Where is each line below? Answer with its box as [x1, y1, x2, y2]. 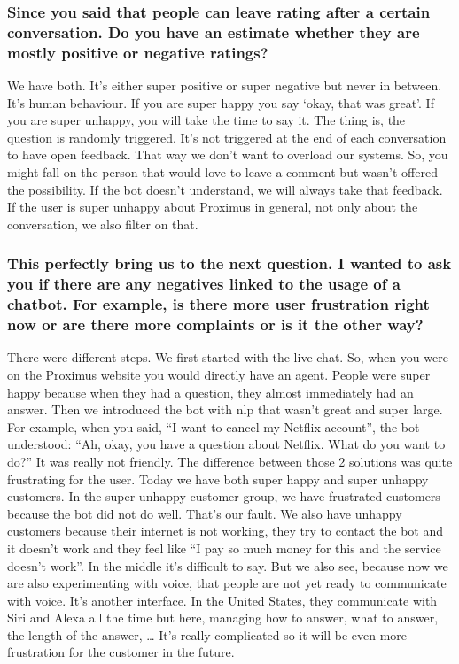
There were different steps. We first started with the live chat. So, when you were [7, 348, 448, 367]
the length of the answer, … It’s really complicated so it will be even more [7, 625, 408, 644]
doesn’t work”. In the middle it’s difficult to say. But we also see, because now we [7, 556, 448, 575]
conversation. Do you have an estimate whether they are [7, 20, 420, 42]
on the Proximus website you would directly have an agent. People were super [7, 365, 431, 383]
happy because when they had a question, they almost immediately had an [7, 382, 414, 401]
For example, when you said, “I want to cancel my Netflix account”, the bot [7, 417, 420, 436]
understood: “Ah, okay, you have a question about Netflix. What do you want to [7, 435, 446, 453]
